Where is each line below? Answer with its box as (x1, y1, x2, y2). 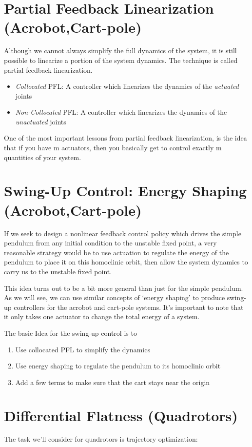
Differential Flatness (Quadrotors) (4, 406, 238, 426)
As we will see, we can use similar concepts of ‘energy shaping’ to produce (4, 292, 225, 303)
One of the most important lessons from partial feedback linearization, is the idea (4, 133, 247, 143)
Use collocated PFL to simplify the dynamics (15, 344, 150, 354)
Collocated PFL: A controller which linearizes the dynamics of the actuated (15, 81, 239, 91)
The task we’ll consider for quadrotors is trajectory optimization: (4, 434, 198, 444)
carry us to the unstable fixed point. (4, 266, 112, 276)
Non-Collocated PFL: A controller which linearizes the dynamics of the (15, 107, 227, 117)
